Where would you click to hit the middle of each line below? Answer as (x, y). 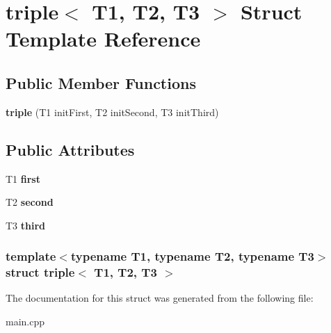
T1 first (23, 178)
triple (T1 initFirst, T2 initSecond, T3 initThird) (112, 112)
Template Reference (103, 39)
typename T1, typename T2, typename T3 (192, 256)
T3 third (26, 225)
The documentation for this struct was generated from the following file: (160, 298)
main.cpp (25, 322)
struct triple (40, 272)
